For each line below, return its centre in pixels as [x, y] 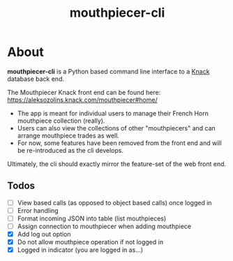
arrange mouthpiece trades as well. [68, 135]
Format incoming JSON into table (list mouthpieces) [92, 218]
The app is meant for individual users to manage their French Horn [113, 113]
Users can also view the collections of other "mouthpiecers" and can [116, 128]
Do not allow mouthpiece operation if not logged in [90, 242]
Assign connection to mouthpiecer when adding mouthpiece [104, 226]
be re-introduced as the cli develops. [70, 150]
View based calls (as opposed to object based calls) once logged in [114, 202]
